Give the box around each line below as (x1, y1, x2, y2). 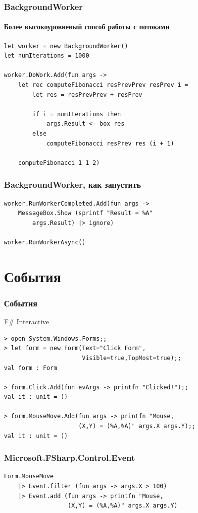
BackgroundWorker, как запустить (4, 178, 141, 191)
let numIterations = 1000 (4, 52, 89, 60)
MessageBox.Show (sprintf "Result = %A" (18, 210, 153, 217)
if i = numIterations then (32, 110, 121, 118)
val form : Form (4, 364, 57, 371)
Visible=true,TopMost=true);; (82, 354, 181, 362)
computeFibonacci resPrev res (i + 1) (46, 140, 174, 147)
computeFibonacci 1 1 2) (18, 159, 100, 166)
